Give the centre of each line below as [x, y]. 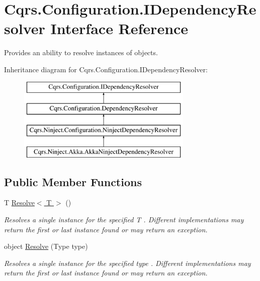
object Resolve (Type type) [46, 246]
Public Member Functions [73, 181]
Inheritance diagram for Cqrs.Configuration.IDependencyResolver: [106, 69]
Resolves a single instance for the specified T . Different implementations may [124, 220]
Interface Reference [119, 28]
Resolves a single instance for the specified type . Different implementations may [127, 263]
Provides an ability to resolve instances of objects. [81, 52]
